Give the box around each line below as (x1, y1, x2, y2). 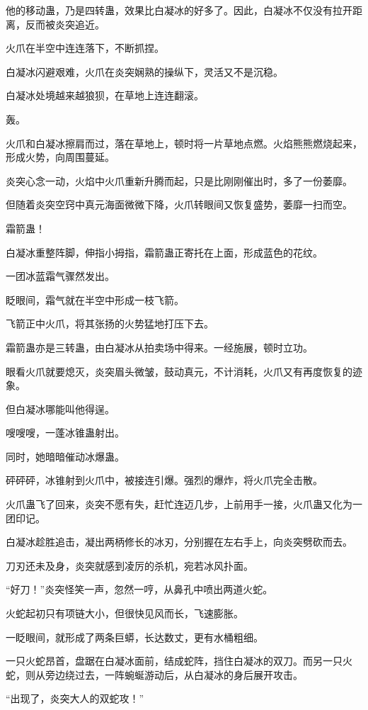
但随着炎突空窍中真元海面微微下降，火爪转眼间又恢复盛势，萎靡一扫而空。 (6, 197, 352, 212)
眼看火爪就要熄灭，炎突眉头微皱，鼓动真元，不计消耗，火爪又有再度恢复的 (6, 364, 352, 378)
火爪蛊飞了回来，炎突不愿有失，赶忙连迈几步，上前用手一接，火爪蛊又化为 (6, 497, 352, 512)
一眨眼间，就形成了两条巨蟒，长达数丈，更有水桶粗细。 (6, 629, 263, 644)
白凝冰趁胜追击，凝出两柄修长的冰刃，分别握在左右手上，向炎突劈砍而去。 (6, 534, 352, 549)
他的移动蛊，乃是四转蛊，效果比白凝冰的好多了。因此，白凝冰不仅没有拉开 (6, 3, 352, 17)
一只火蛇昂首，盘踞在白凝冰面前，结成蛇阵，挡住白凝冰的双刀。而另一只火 (6, 653, 352, 668)
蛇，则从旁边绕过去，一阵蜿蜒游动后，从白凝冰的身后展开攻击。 (6, 667, 303, 682)
